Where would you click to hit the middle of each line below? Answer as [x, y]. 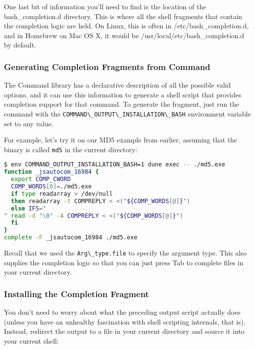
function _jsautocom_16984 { [51, 172]
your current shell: [31, 340]
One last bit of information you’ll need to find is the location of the [105, 6]
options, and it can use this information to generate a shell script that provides [123, 94]
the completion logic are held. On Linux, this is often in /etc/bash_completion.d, [127, 26]
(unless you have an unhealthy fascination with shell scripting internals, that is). [125, 321]
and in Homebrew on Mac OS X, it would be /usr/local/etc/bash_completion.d [124, 35]
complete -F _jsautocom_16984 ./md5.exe [71, 238]
